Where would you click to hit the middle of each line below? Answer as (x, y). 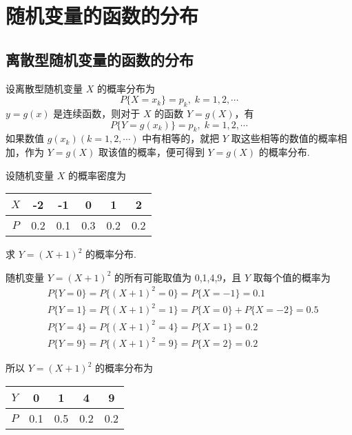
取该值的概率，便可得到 (151, 151)
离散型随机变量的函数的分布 (100, 59)
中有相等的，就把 (181, 138)
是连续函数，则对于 (97, 113)
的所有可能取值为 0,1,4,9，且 (178, 277)
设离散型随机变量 (44, 88)
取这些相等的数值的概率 (284, 138)
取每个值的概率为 (292, 277)
